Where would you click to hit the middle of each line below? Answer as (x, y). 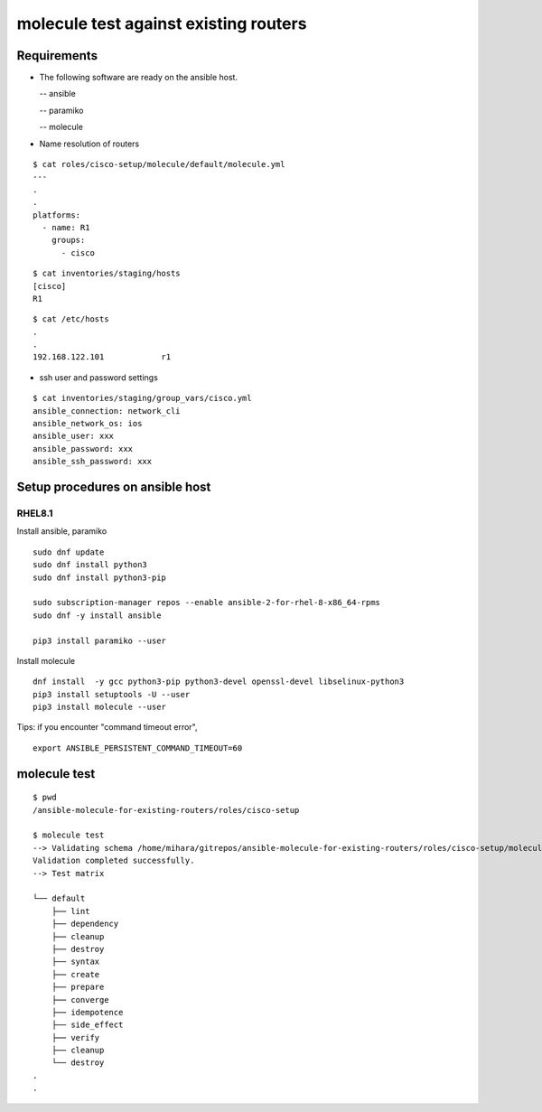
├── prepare (78, 987)
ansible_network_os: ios (88, 424)
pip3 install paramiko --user (100, 640)
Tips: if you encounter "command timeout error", (107, 727)
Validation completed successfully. (114, 861)
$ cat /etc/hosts (71, 319)
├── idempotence (87, 1012)
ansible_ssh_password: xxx (93, 462)
